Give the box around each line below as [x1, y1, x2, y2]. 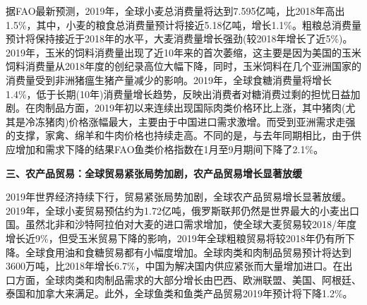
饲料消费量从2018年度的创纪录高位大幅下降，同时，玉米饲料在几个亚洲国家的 [6, 59, 361, 73]
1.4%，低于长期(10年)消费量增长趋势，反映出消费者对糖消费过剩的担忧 [6, 86, 331, 101]
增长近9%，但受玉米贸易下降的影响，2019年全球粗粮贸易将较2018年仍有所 [6, 230, 345, 245]
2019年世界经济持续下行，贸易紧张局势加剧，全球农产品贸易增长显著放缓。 [6, 189, 351, 204]
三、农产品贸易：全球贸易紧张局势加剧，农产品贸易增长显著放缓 [6, 165, 302, 180]
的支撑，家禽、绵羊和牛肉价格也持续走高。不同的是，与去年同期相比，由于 [6, 128, 351, 143]
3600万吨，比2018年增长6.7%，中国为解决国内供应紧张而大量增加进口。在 [6, 258, 343, 273]
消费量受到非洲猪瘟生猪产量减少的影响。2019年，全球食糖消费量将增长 [6, 72, 332, 87]
